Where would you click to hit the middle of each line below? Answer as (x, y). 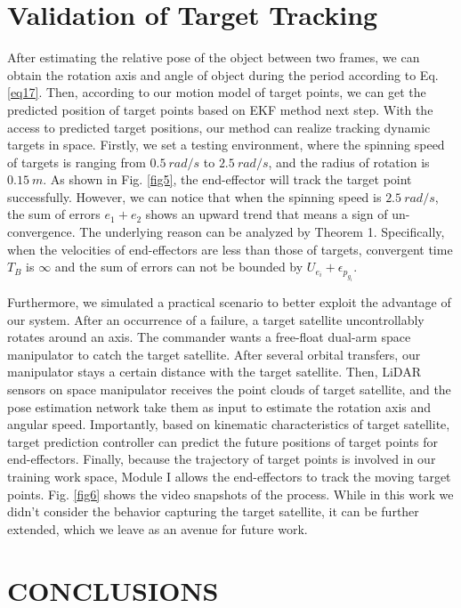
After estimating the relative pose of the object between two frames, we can (214, 57)
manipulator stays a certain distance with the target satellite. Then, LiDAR (214, 372)
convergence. (41, 232)
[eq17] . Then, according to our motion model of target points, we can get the (217, 92)
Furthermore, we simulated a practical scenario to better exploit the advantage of (229, 302)
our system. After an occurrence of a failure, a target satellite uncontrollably (216, 319)
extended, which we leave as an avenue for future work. (158, 528)
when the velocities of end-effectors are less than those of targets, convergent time (230, 249)
